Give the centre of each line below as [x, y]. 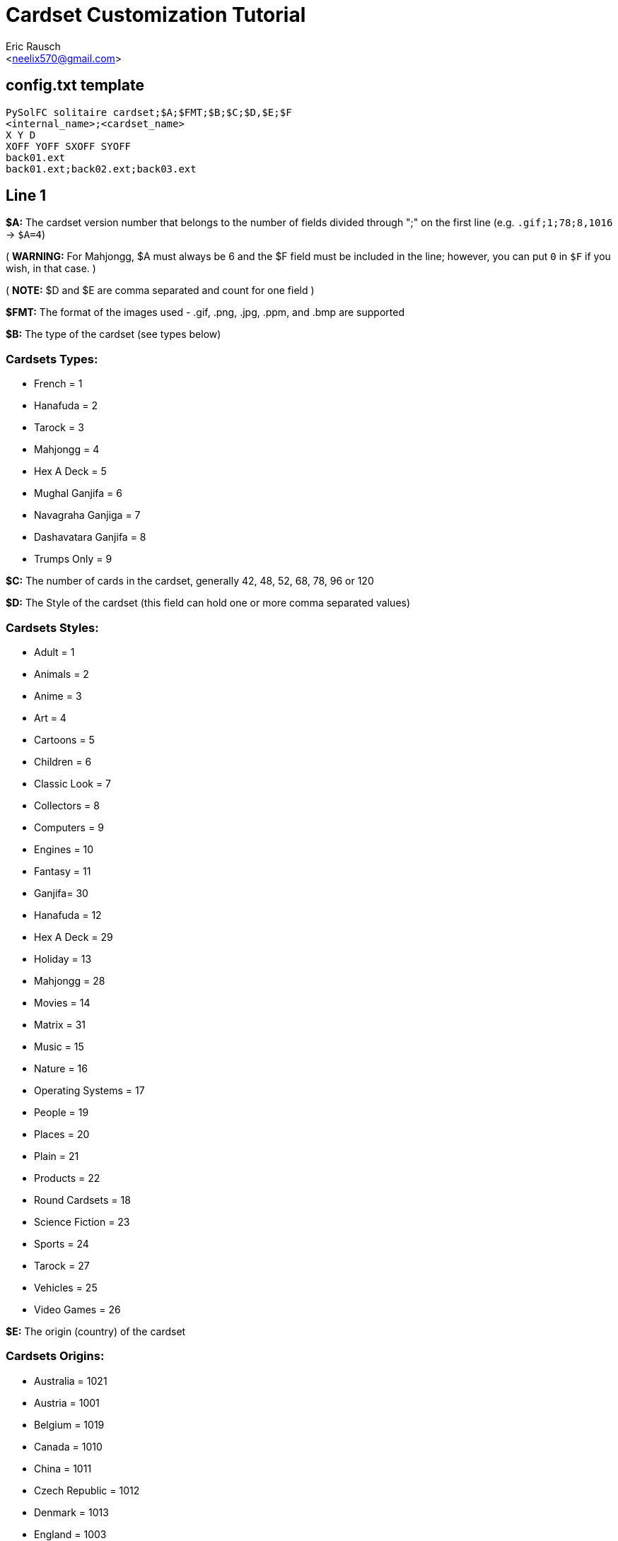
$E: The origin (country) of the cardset [96, 1331]
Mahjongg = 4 [67, 450]
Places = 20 [62, 1134]
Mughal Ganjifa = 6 [78, 493]
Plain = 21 [57, 1156]
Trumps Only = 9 [73, 559]
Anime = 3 [58, 696]
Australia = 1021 [71, 1381]
